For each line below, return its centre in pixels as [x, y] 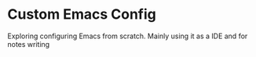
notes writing [29, 44]
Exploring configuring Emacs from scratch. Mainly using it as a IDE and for [128, 36]
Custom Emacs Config [82, 14]
